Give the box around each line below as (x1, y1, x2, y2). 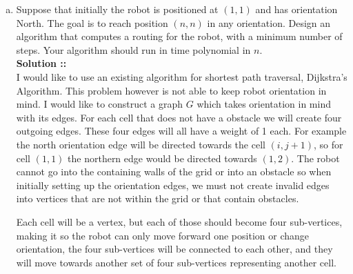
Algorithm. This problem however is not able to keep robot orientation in (16, 83, 327, 97)
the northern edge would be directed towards (68, 150, 257, 165)
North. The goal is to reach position (16, 15, 168, 30)
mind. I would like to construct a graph (16, 97, 183, 111)
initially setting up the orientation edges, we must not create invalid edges (16, 177, 330, 192)
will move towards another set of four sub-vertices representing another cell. (16, 255, 336, 269)
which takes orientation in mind (196, 97, 331, 111)
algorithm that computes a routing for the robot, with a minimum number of (16, 29, 343, 43)
